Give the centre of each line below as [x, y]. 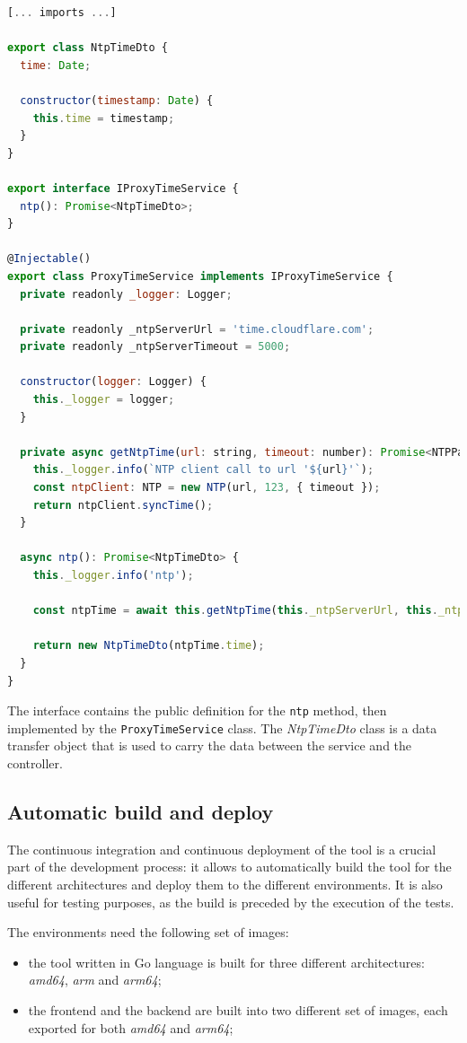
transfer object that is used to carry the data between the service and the [210, 745]
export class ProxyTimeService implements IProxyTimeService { [200, 276]
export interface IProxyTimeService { [123, 188]
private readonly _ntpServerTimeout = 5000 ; [155, 347]
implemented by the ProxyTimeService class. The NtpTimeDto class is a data [222, 727]
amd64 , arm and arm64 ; [95, 980]
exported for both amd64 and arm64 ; [131, 1027]
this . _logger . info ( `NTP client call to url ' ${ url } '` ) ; [203, 470]
